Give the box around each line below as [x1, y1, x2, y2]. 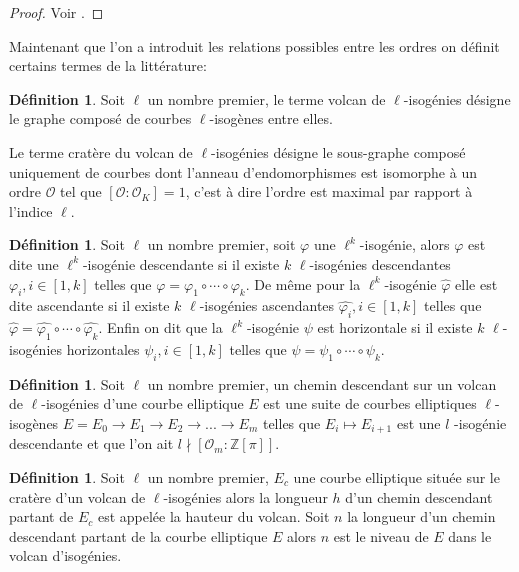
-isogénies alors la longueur [163, 486, 328, 507]
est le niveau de [333, 525, 429, 546]
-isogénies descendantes [309, 253, 451, 274]
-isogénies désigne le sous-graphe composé [211, 141, 466, 162]
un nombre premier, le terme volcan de [147, 88, 386, 109]
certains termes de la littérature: [9, 55, 207, 76]
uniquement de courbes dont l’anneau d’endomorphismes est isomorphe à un [9, 161, 477, 182]
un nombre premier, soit [147, 234, 296, 255]
